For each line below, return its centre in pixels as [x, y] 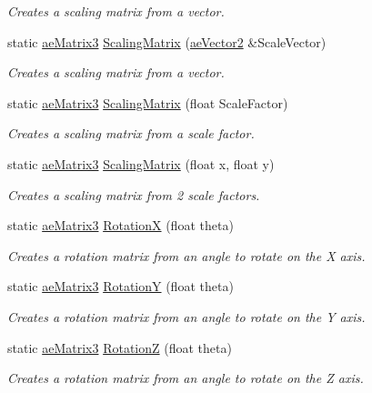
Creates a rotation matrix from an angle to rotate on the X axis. [186, 255]
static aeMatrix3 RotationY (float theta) [121, 286]
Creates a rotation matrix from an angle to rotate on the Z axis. [186, 378]
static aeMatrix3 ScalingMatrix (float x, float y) [141, 163]
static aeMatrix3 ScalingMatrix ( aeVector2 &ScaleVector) [167, 41]
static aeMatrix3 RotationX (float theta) [121, 225]
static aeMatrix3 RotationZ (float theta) [120, 347]
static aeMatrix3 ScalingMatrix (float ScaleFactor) [148, 102]
